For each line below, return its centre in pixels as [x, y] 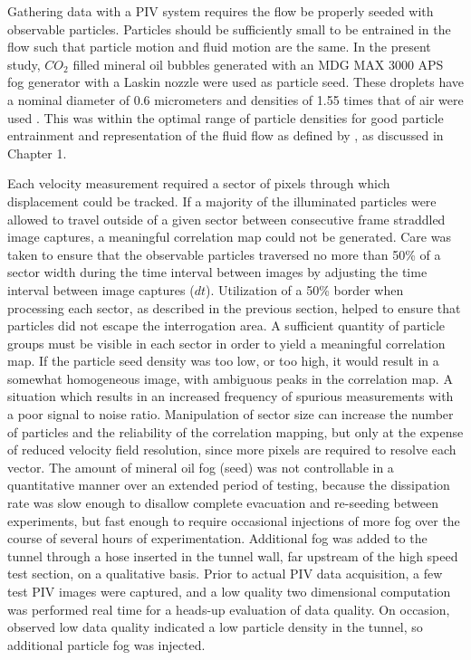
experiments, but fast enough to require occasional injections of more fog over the [234, 520]
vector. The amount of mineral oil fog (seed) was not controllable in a [201, 467]
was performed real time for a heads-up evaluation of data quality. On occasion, [229, 609]
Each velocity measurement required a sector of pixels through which [199, 183]
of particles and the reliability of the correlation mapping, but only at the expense [235, 431]
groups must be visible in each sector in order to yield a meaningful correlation [226, 343]
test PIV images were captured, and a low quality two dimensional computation [229, 591]
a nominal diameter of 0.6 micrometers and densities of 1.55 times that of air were [235, 99]
